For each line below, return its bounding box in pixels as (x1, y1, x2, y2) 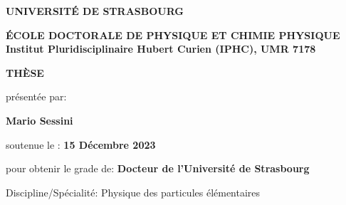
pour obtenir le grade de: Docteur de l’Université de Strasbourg (6, 161, 310, 176)
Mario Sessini (6, 112, 73, 127)
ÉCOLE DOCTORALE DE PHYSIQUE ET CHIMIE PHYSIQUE (6, 27, 340, 42)
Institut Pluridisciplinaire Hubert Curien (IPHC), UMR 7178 (6, 41, 316, 56)
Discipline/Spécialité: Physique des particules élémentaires (6, 184, 261, 199)
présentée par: (6, 89, 67, 104)
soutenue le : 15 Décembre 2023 (6, 137, 156, 152)
